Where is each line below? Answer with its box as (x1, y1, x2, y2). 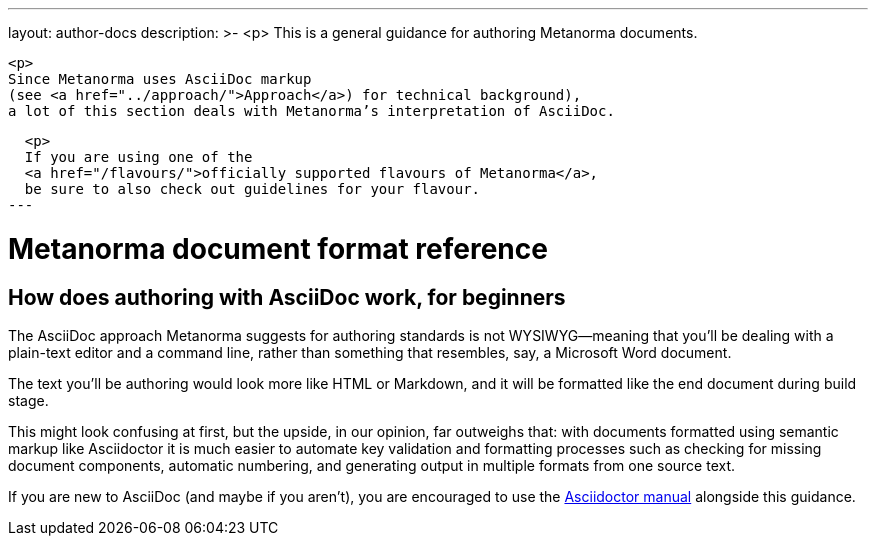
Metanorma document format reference (8, 231, 548, 266)
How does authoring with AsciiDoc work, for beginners (8, 284, 566, 310)
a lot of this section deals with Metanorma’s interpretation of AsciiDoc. (8, 103, 615, 119)
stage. (8, 391, 49, 409)
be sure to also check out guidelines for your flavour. (24, 181, 481, 197)
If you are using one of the (24, 149, 253, 165)
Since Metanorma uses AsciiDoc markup (8, 71, 312, 87)
